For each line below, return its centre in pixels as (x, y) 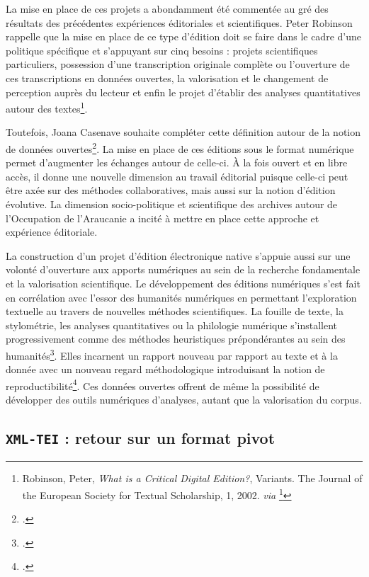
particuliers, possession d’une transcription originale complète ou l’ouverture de (178, 64)
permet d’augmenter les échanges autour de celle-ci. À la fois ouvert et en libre (177, 162)
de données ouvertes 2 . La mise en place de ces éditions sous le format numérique (180, 148)
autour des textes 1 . (47, 107)
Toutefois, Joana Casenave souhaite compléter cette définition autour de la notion (183, 132)
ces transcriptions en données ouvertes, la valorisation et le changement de (167, 78)
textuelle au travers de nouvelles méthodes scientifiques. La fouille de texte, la (175, 311)
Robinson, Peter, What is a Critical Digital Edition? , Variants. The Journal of (192, 478)
